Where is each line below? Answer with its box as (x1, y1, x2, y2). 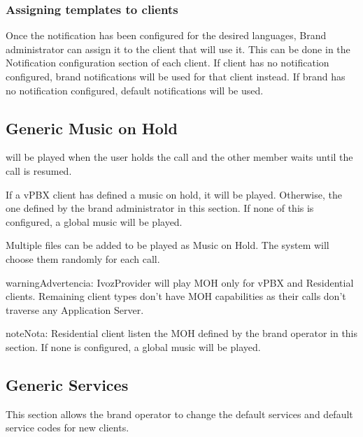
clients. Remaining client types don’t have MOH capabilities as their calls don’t (6, 289, 346, 303)
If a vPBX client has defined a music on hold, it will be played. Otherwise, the (6, 187, 342, 201)
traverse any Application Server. (6, 302, 144, 317)
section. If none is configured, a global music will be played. (6, 339, 261, 354)
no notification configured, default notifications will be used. (6, 83, 264, 97)
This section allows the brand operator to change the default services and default (6, 406, 353, 421)
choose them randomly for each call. (6, 251, 160, 266)
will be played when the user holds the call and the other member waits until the (6, 150, 353, 164)
